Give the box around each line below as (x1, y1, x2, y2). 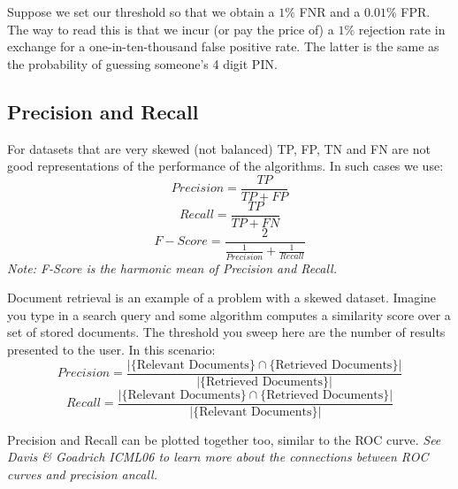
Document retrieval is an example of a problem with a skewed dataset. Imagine (7, 288, 437, 307)
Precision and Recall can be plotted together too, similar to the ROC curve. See (7, 430, 441, 448)
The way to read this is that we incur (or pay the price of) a (7, 19, 334, 38)
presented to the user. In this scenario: (7, 340, 216, 358)
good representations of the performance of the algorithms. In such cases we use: (7, 157, 444, 175)
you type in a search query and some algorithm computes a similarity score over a (7, 305, 451, 324)
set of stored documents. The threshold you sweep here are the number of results (7, 323, 446, 341)
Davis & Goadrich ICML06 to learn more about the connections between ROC (7, 447, 429, 466)
